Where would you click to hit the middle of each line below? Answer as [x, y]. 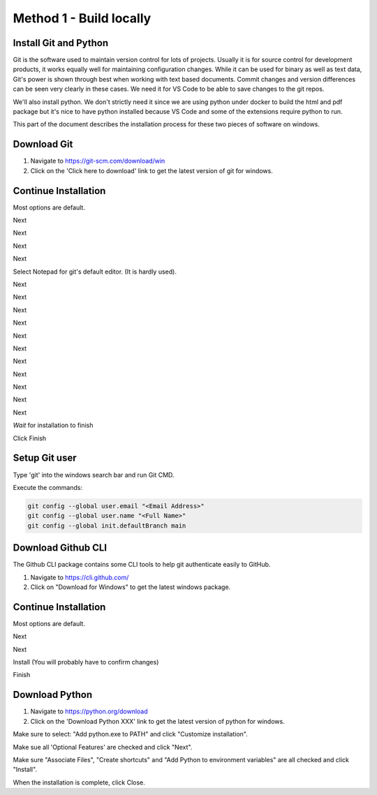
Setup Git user [45, 458]
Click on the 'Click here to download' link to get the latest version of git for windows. [152, 170]
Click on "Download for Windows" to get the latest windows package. [131, 587]
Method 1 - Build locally [82, 18]
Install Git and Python [61, 43]
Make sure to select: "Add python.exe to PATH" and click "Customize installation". [130, 734]
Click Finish [30, 438]
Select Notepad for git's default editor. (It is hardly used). [95, 272]
